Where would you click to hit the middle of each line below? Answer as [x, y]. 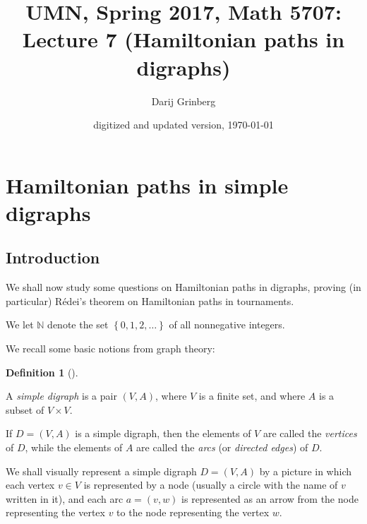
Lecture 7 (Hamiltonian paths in [183, 39]
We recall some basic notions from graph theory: [110, 349]
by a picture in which [306, 471]
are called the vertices [310, 433]
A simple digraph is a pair [61, 396]
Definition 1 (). [42, 372]
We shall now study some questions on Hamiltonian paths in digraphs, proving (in [183, 287]
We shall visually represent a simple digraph [101, 471]
